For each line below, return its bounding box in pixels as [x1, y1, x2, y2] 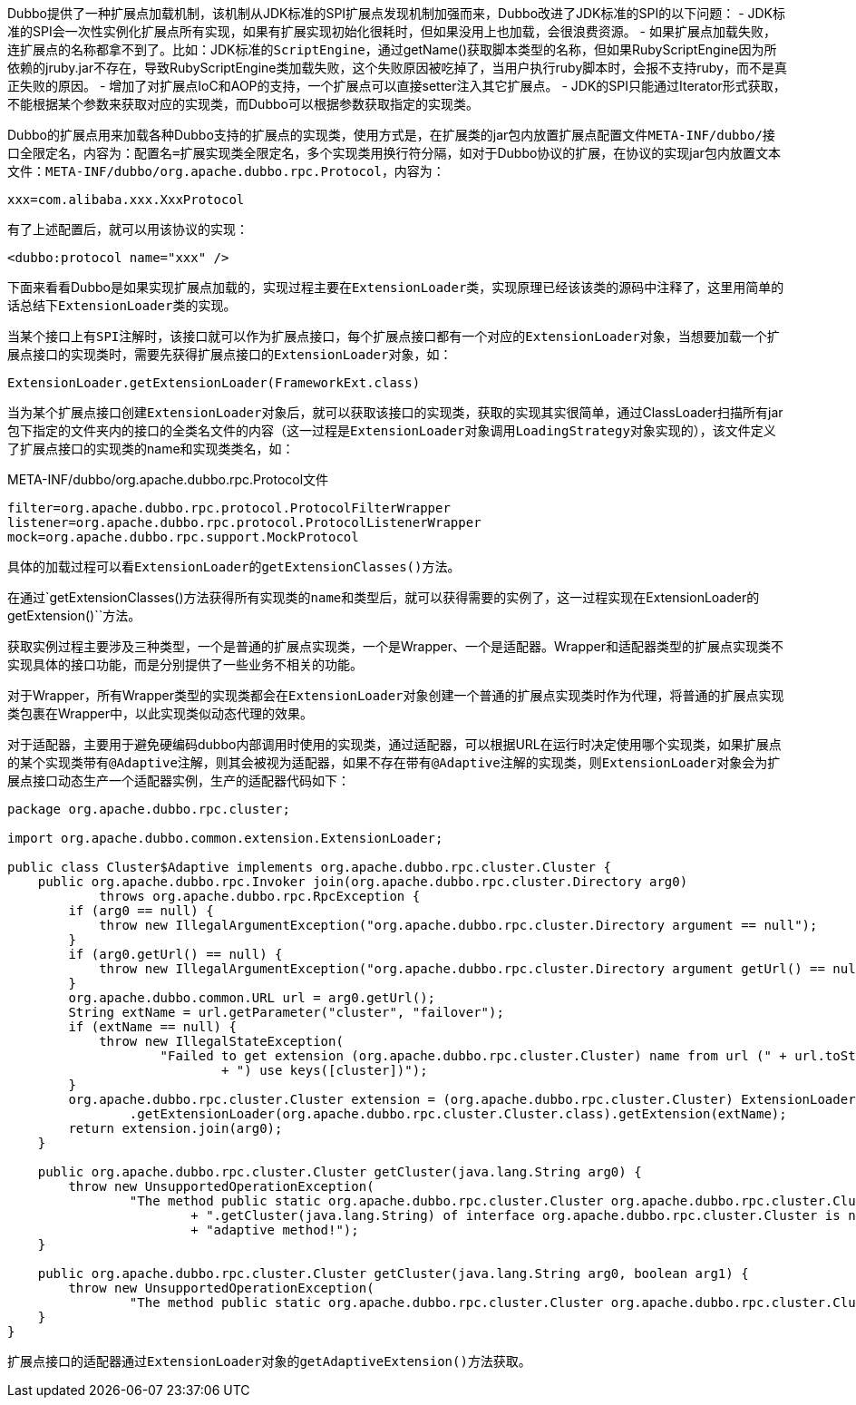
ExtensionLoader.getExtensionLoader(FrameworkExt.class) [7, 376, 421, 390]
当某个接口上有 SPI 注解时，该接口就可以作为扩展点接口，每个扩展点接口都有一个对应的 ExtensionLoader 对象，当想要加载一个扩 [7, 328, 780, 344]
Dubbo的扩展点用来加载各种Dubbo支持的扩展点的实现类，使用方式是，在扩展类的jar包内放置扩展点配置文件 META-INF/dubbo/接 [7, 127, 775, 142]
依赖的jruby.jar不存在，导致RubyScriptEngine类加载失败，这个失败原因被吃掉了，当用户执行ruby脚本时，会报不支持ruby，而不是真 [7, 60, 787, 75]
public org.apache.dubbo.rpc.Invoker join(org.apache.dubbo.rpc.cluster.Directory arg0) [37, 874, 688, 889]
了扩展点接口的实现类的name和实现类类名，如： [7, 441, 295, 456]
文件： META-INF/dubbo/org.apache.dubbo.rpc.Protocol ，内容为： [7, 163, 445, 179]
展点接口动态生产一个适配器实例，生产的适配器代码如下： [7, 773, 350, 788]
